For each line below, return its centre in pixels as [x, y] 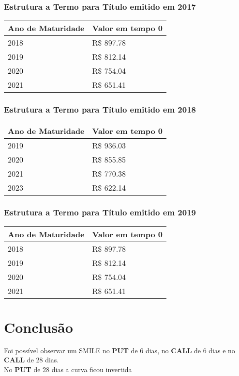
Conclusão [38, 327]
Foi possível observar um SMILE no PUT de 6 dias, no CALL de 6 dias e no [119, 350]
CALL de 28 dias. [31, 360]
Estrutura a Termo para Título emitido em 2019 [100, 212]
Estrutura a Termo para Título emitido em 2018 [100, 109]
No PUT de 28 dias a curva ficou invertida [68, 369]
